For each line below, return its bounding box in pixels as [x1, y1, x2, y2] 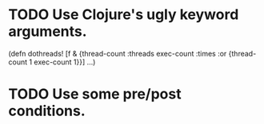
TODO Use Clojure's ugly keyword [8, 6, 239, 24]
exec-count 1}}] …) [34, 57, 96, 67]
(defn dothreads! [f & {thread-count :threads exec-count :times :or [8, 48, 227, 58]
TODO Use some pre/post [8, 85, 182, 103]
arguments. [8, 22, 87, 41]
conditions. [8, 102, 86, 120]
